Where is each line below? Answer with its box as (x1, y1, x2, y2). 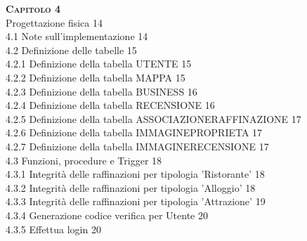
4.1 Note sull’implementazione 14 (6, 29, 148, 44)
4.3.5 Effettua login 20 (6, 221, 101, 236)
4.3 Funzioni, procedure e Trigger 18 (6, 152, 162, 167)
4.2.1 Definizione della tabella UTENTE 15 (6, 56, 192, 71)
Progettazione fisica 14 (6, 15, 103, 30)
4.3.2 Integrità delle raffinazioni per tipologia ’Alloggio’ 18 (6, 180, 256, 195)
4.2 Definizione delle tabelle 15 (6, 42, 137, 57)
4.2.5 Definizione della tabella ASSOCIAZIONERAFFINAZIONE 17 (6, 111, 301, 126)
